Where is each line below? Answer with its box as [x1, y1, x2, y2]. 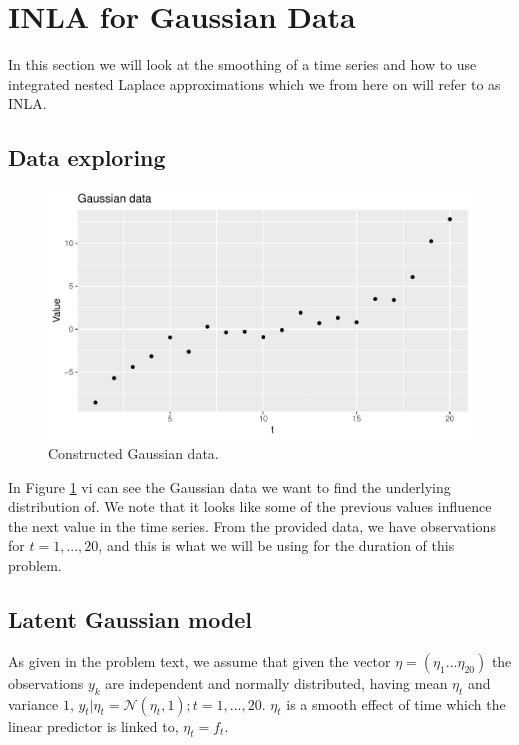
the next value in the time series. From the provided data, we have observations [8, 515, 496, 536]
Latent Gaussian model [8, 604, 253, 635]
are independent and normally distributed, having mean [105, 672, 448, 693]
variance [8, 693, 59, 714]
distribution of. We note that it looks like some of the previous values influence [8, 496, 492, 517]
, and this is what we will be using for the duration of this [98, 535, 455, 556]
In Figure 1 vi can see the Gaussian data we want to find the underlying [8, 476, 451, 497]
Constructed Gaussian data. [48, 443, 219, 464]
